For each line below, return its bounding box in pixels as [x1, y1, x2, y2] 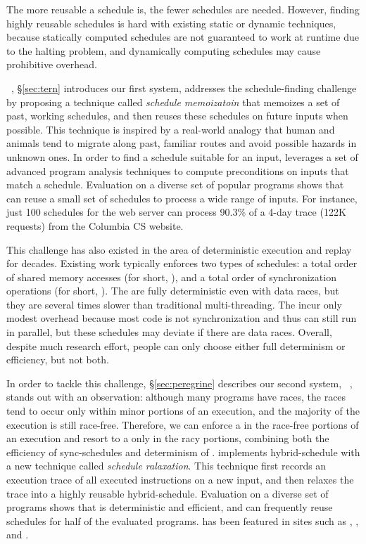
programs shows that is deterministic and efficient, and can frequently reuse [6, 500, 333, 514]
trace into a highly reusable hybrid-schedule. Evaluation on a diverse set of [6, 486, 329, 500]
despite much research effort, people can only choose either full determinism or [6, 338, 346, 353]
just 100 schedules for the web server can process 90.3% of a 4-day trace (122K [6, 205, 346, 219]
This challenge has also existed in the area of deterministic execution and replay [6, 242, 352, 257]
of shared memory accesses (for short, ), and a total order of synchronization [6, 269, 336, 284]
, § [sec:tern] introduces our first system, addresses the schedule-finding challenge [11, 80, 357, 95]
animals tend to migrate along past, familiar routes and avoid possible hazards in [6, 136, 357, 150]
